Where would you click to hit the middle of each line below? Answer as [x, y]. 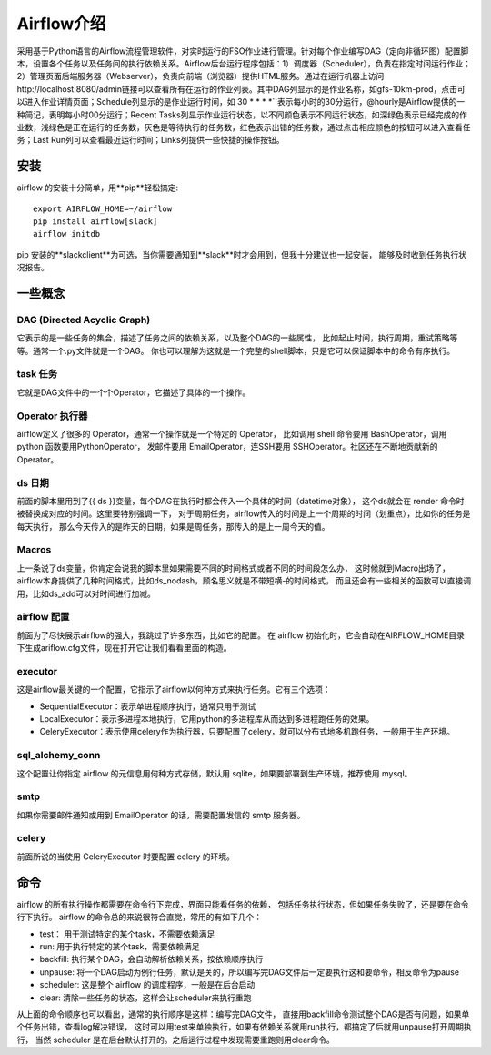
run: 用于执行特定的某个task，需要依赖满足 [120, 946]
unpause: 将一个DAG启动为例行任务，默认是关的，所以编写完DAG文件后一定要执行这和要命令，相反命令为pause [249, 972]
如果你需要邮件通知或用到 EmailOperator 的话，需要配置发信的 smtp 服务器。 [161, 815]
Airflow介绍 [61, 24]
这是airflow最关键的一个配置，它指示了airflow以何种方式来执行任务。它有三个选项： [174, 690]
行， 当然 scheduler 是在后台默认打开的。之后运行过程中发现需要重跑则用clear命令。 [176, 1040]
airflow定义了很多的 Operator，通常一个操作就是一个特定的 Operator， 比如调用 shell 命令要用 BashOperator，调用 [232, 433]
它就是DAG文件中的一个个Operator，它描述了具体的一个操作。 [133, 392]
